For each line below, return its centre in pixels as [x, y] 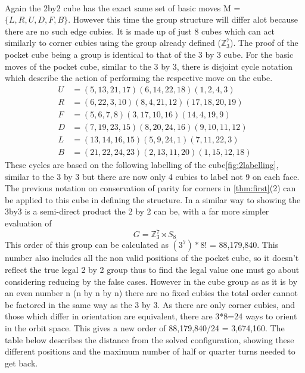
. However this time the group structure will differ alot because [183, 19]
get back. [21, 363]
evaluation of [28, 223]
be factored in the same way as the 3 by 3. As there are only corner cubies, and [150, 304]
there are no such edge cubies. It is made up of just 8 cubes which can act [140, 31]
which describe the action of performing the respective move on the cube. [139, 78]
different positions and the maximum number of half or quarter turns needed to [150, 351]
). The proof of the [264, 43]
